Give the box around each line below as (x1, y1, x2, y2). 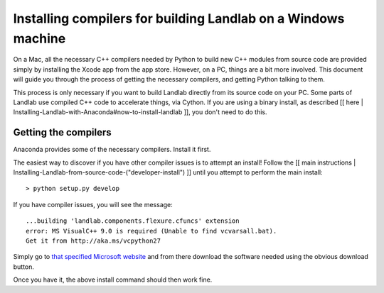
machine (13, 31, 66, 46)
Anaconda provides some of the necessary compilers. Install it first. (13, 145, 211, 154)
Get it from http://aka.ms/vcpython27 (26, 236, 161, 245)
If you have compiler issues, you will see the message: (13, 200, 174, 209)
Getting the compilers (13, 126, 112, 138)
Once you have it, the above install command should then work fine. (13, 275, 213, 284)
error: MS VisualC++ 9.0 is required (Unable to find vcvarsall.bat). (26, 227, 277, 235)
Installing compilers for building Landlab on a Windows (13, 11, 345, 26)
